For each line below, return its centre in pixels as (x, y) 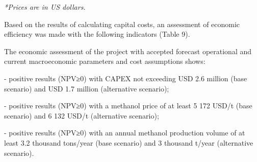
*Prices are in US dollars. (45, 7)
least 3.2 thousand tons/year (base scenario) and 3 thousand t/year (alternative (129, 142)
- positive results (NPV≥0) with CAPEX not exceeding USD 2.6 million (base (126, 78)
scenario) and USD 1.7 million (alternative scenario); (87, 88)
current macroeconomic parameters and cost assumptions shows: (105, 61)
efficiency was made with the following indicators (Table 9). (97, 34)
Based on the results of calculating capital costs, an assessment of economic (122, 24)
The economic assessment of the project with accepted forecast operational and (128, 51)
